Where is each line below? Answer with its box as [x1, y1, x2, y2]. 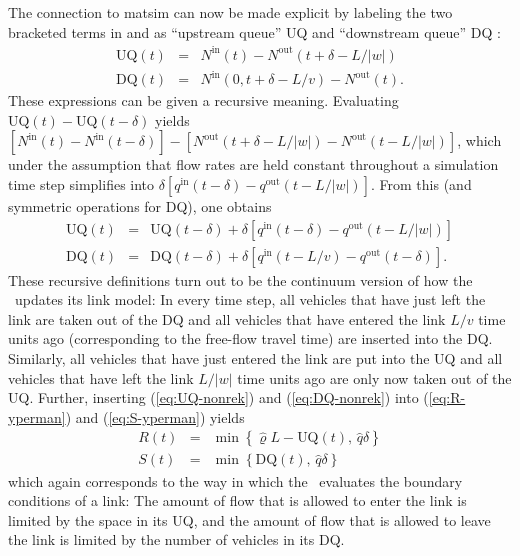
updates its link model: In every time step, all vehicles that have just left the [14, 289, 486, 310]
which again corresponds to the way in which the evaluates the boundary [8, 470, 463, 491]
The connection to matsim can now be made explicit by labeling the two [8, 2, 453, 22]
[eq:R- [428, 387, 466, 408]
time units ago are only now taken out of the [237, 367, 512, 388]
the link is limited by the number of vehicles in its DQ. [8, 529, 345, 550]
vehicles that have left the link [8, 367, 194, 388]
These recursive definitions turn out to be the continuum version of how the [8, 269, 473, 290]
